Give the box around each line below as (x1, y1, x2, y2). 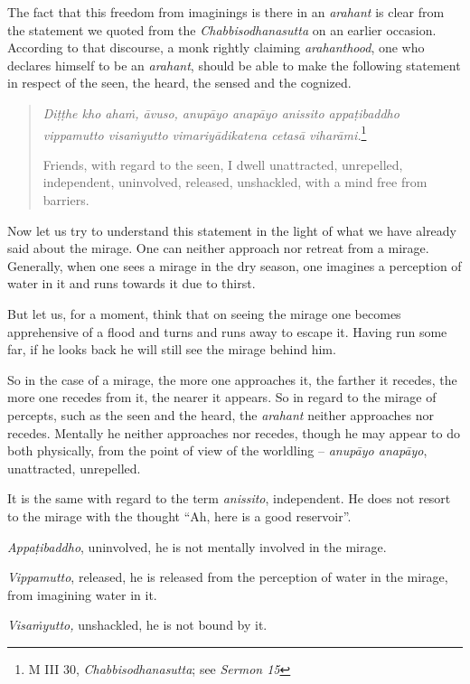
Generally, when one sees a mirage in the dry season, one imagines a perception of (7, 256, 462, 275)
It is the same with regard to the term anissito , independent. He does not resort (7, 489, 451, 508)
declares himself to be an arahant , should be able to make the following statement (7, 55, 461, 74)
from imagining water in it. (7, 585, 157, 604)
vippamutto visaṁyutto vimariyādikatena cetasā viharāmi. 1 (42, 122, 367, 144)
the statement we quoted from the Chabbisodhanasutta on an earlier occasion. (7, 20, 437, 39)
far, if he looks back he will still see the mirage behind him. (7, 340, 336, 359)
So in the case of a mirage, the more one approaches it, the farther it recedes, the (7, 370, 457, 389)
